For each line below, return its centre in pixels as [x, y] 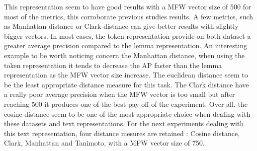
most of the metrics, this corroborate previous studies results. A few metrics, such [129, 16]
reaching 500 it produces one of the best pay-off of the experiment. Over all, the [126, 104]
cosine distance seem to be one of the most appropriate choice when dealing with [127, 113]
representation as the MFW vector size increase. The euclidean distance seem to [126, 75]
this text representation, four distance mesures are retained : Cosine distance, [122, 133]
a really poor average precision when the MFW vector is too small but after [120, 94]
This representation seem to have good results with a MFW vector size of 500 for [128, 6]
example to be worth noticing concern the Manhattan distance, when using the [125, 55]
